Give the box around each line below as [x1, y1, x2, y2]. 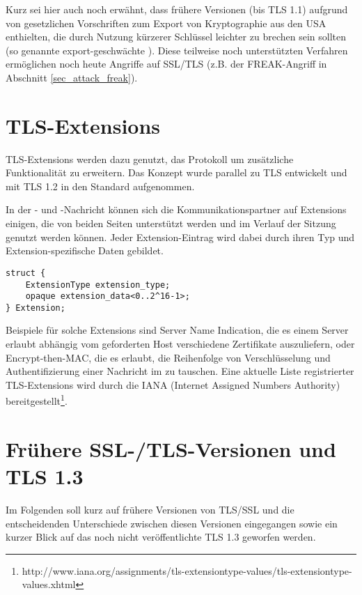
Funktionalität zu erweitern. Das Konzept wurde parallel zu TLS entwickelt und [6, 165, 347, 180]
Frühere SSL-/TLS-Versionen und [6, 434, 336, 463]
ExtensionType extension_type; [25, 279, 171, 290]
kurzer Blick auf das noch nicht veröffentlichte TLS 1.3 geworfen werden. [6, 530, 316, 544]
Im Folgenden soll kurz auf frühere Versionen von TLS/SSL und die [6, 502, 294, 516]
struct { [6, 268, 46, 278]
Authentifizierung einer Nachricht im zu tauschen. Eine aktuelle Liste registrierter [6, 364, 354, 378]
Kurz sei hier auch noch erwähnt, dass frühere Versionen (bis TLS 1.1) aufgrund [6, 2, 348, 16]
